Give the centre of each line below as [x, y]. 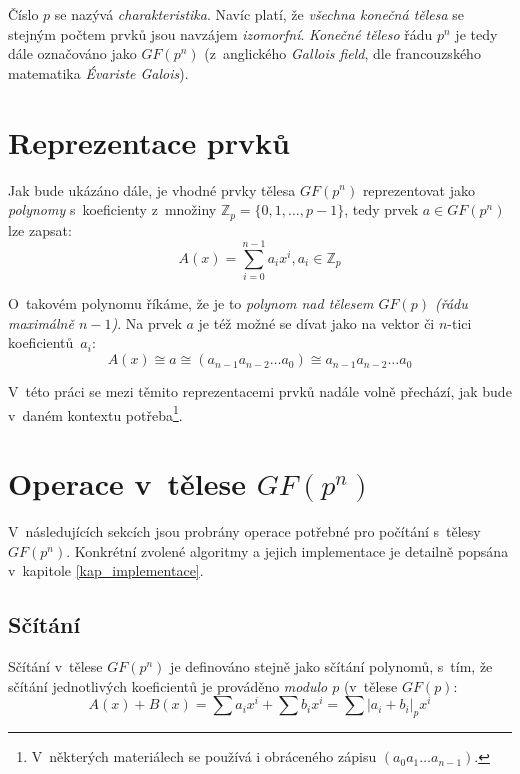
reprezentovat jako [418, 189]
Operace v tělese [127, 483]
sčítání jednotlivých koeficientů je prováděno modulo [168, 685]
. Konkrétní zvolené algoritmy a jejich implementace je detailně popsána [287, 550]
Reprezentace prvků [149, 141]
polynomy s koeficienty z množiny [112, 209]
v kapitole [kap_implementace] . [106, 570]
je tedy [476, 33]
